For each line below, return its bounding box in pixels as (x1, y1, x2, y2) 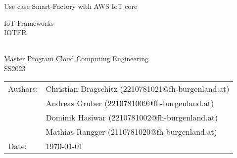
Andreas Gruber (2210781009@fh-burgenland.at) (46, 97, 214, 109)
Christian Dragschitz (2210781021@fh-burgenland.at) (46, 82, 230, 94)
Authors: (8, 82, 38, 94)
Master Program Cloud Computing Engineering (4, 53, 148, 64)
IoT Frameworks (4, 17, 54, 28)
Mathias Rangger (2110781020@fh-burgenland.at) (46, 125, 217, 137)
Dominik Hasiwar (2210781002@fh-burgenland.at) (46, 111, 218, 123)
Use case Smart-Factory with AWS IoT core (4, 1, 138, 11)
